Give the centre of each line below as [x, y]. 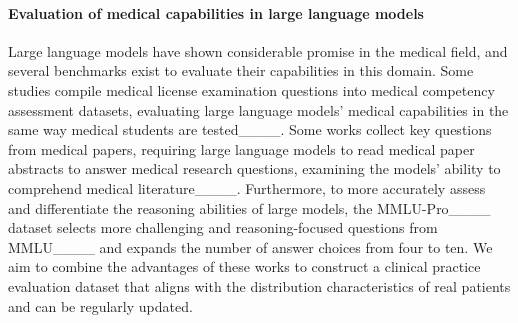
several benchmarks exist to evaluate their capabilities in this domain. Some [241, 70]
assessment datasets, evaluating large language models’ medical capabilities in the [258, 109]
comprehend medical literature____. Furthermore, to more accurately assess [247, 187]
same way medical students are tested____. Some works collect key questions [250, 129]
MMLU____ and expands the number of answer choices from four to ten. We [250, 246]
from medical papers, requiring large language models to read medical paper [241, 148]
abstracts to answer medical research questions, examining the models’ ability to [254, 168]
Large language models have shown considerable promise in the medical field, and [258, 50]
